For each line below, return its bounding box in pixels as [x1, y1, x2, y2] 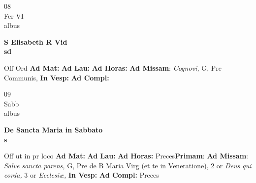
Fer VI [4, 10, 24, 21]
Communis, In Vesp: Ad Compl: [4, 72, 109, 82]
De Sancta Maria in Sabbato [4, 124, 103, 134]
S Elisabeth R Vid [4, 36, 67, 47]
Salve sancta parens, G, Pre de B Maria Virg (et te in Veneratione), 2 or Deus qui [4, 160, 252, 170]
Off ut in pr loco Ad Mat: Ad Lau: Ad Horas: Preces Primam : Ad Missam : [4, 151, 249, 161]
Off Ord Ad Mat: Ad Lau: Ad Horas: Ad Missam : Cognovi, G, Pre [4, 62, 222, 73]
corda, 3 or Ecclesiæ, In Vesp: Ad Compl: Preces [4, 170, 159, 180]
